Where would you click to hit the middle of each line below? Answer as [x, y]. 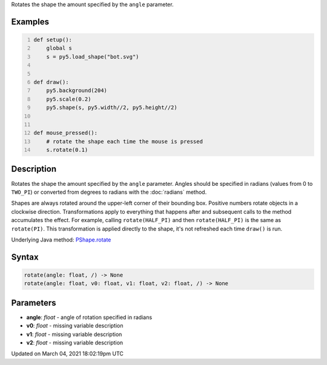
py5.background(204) [77, 90]
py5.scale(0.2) [69, 99]
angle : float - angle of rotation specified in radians [89, 317]
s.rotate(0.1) [67, 150]
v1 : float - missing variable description [74, 334]
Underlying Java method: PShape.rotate [61, 240]
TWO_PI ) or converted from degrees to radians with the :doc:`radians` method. [109, 192]
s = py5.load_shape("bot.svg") [93, 57]
